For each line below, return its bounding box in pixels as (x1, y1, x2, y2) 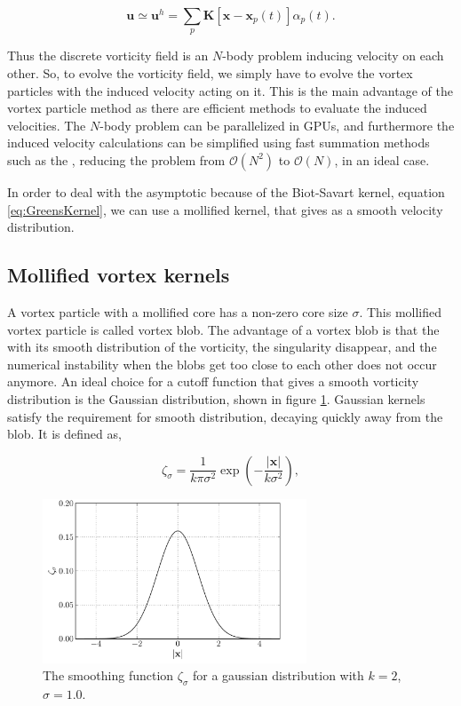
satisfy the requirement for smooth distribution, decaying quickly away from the (7, 407, 443, 425)
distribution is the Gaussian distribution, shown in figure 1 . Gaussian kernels (7, 389, 425, 408)
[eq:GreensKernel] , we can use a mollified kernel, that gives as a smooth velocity (7, 200, 443, 218)
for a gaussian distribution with (192, 666, 364, 685)
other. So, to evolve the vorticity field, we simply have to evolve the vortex (7, 63, 413, 82)
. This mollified (359, 302, 442, 321)
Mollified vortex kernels (7, 261, 230, 289)
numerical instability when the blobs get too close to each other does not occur (7, 354, 437, 373)
